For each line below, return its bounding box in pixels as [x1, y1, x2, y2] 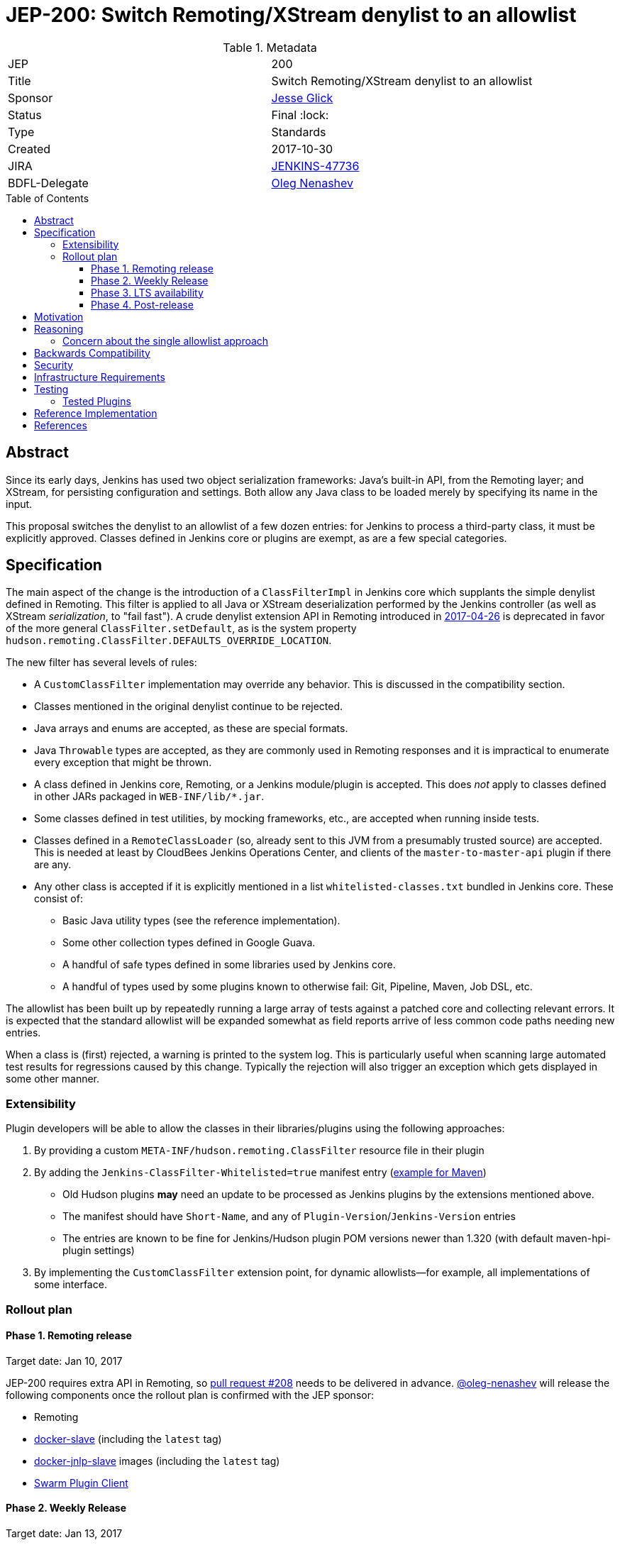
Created [8, 141, 51, 156]
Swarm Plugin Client [34, 1476, 128, 1489]
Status [8, 107, 42, 122]
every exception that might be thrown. [34, 756, 212, 769]
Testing [34, 382, 69, 395]
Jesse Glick [271, 90, 333, 105]
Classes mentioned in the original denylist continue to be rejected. [34, 700, 343, 713]
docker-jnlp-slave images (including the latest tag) [34, 1454, 280, 1467]
